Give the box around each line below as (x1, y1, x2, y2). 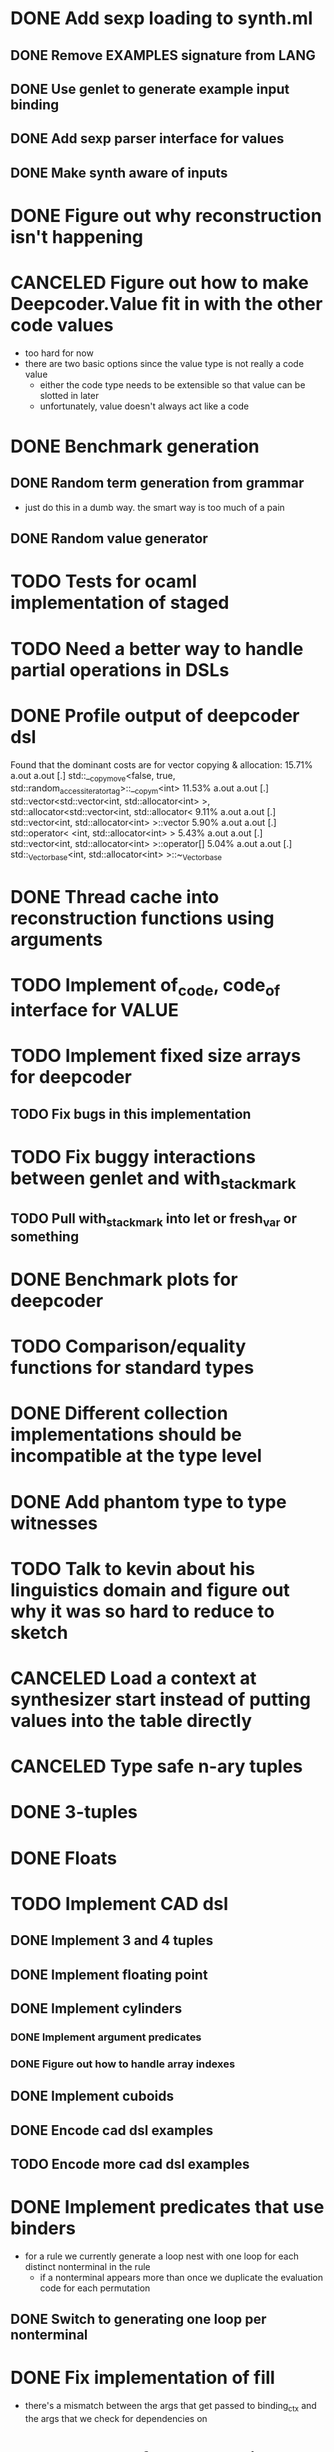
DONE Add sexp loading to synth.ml (10, 7, 313, 30)
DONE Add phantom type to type (10, 1490, 287, 1513)
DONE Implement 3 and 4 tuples (10, 1932, 214, 1949)
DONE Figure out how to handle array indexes (10, 2057, 236, 2071)
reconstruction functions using (10, 907, 275, 930)
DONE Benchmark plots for (10, 1268, 238, 1291)
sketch (10, 1621, 68, 1644)
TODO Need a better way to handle (10, 637, 304, 660)
